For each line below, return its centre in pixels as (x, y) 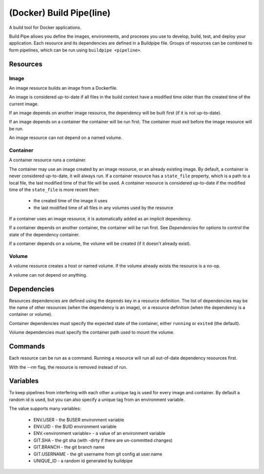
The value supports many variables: (45, 408)
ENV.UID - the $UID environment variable (75, 427)
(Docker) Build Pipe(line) (60, 13)
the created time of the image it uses (70, 201)
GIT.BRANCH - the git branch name (69, 447)
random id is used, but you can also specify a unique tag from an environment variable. (97, 400)
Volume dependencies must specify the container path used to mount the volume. (92, 332)
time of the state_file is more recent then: (54, 190)
